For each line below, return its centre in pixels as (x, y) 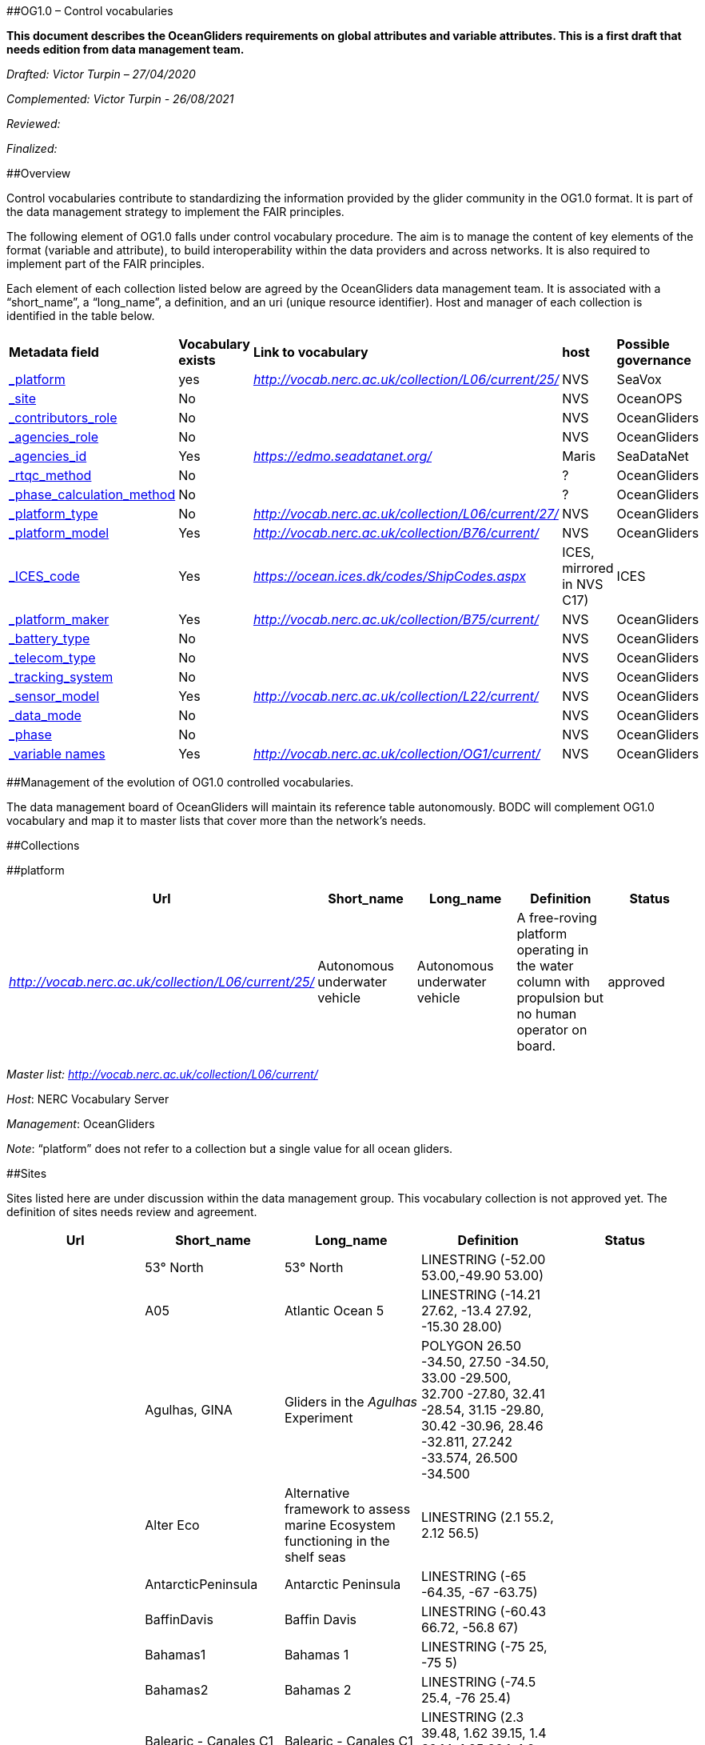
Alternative (317, 1493)
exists (197, 360)
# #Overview (39, 173)
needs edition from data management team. (125, 49)
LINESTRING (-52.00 (483, 1259)
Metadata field (54, 352)
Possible (643, 344)
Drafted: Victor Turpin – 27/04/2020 (101, 74)
